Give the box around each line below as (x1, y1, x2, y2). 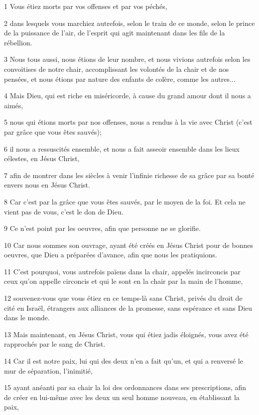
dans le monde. (4, 312, 50, 323)
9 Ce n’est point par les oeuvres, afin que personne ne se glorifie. (4, 223, 201, 233)
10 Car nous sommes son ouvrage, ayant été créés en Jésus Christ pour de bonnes (4, 239, 253, 250)
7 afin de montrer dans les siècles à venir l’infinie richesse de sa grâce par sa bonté (4, 170, 255, 180)
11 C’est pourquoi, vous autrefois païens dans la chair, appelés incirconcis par (4, 266, 241, 276)
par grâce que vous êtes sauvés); (4, 126, 102, 137)
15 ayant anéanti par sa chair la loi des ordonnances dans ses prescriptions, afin (4, 382, 247, 393)
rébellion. (4, 37, 32, 47)
